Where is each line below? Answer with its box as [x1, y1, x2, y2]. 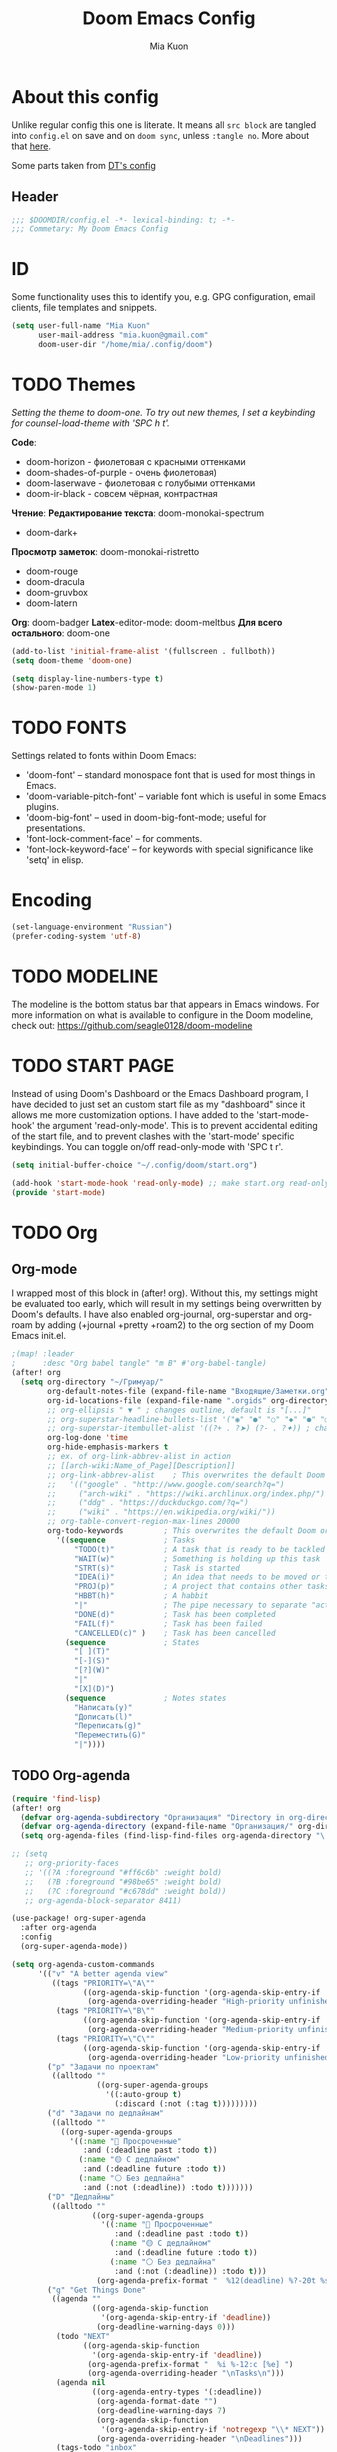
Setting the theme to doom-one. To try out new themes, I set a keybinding [11, 406, 316, 418]
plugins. [25, 801, 59, 813]
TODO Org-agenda [11, 1767, 131, 1784]
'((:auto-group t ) [105, 2090, 183, 2100]
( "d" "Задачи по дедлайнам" [47, 2108, 164, 2118]
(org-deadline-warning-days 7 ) [96, 2405, 227, 2416]
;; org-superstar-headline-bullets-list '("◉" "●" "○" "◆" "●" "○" [47, 1414, 334, 1424]
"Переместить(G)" [74, 1730, 146, 1741]
